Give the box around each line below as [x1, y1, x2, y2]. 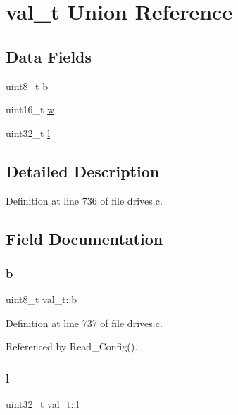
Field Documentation [6, 227, 163, 249]
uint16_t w [6, 102, 55, 117]
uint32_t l [6, 125, 51, 140]
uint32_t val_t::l [6, 397, 80, 411]
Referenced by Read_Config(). [6, 339, 138, 354]
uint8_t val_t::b [6, 292, 77, 307]
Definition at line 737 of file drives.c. [6, 315, 163, 330]
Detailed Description [6, 160, 160, 181]
